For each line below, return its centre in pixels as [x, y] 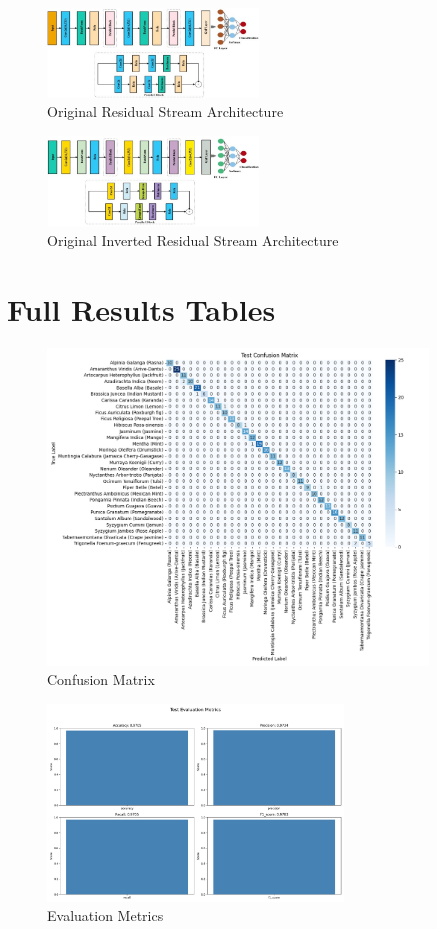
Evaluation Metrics [105, 915]
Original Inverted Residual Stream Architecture [193, 240]
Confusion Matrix [101, 679]
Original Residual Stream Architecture [165, 111]
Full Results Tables [141, 308]
